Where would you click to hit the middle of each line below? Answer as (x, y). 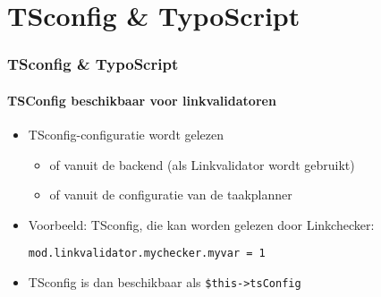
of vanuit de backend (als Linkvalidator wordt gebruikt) (202, 164)
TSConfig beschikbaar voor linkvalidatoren (142, 100)
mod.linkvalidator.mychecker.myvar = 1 (147, 254)
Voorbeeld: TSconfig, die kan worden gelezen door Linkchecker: (201, 224)
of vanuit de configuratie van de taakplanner (171, 195)
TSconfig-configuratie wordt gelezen (126, 135)
